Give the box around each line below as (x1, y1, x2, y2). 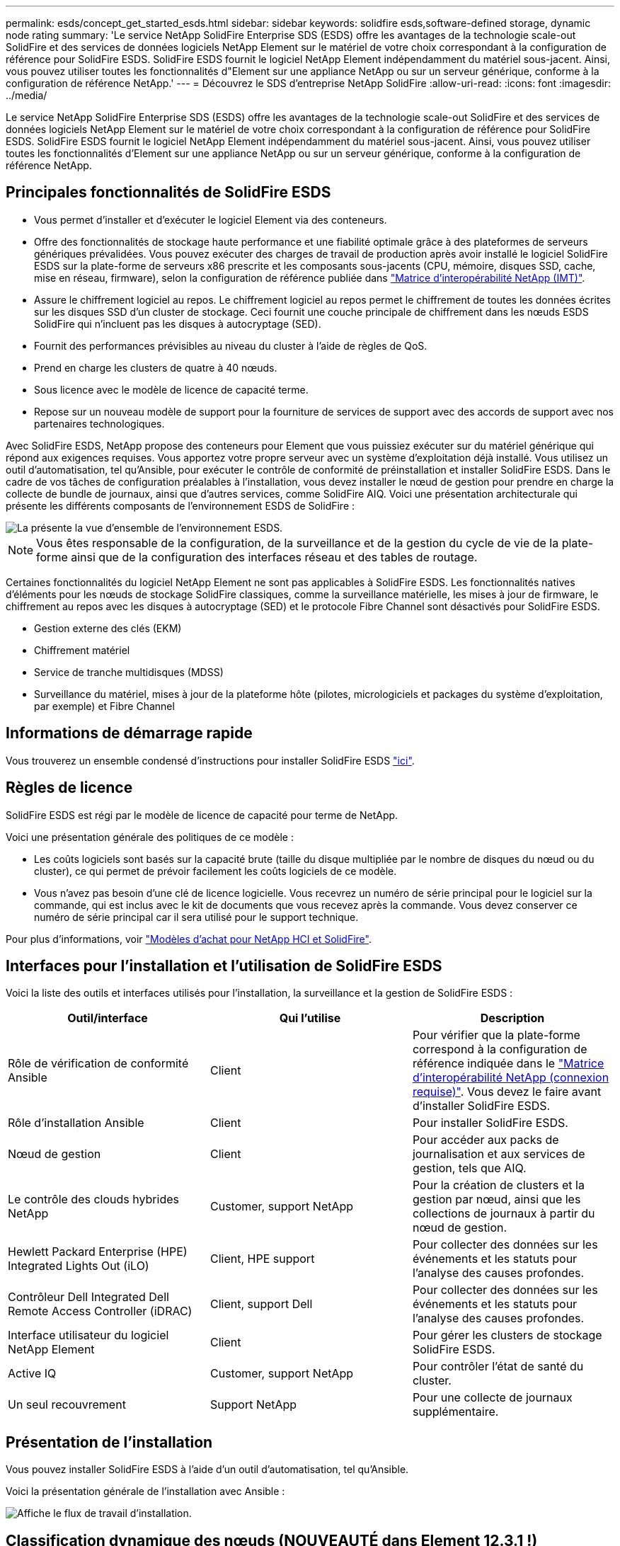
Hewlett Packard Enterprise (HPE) (8, 1244, 188, 1259)
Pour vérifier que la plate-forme (412, 1028, 580, 1043)
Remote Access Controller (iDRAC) (8, 1304, 193, 1319)
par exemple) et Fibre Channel (34, 699, 175, 712)
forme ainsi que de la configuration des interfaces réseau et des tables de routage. (36, 549, 478, 564)
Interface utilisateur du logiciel (8, 1328, 169, 1343)
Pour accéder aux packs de (412, 1133, 559, 1147)
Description (480, 1011, 545, 1026)
